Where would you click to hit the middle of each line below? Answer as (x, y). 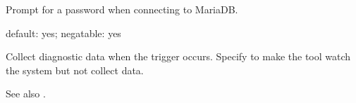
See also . (26, 94)
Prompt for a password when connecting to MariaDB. (122, 9)
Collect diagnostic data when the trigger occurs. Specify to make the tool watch (178, 56)
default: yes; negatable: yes (63, 33)
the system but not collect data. (75, 70)
